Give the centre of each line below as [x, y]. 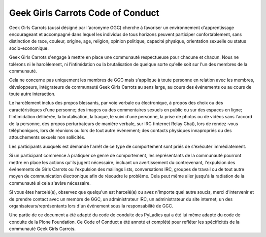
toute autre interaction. [32, 94]
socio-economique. [29, 48]
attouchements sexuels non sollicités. [47, 137]
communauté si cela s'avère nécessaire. [50, 183]
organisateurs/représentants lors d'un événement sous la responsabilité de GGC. [91, 206]
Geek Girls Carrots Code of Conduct [84, 13]
